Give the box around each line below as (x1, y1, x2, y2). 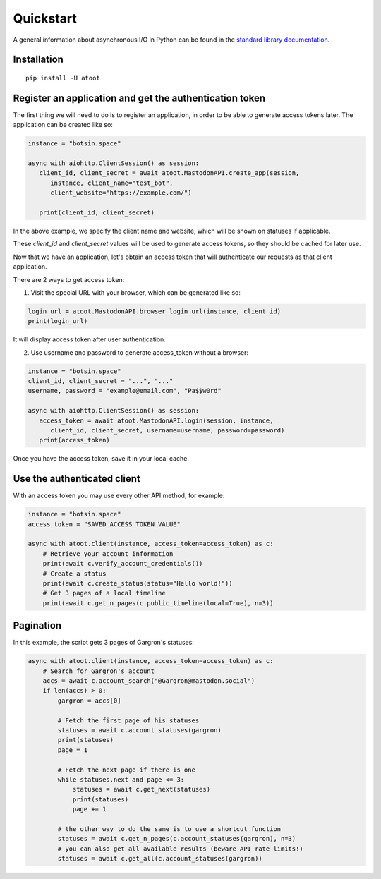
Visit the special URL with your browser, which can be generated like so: (30, 288, 241, 296)
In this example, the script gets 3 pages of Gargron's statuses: (13, 638, 194, 647)
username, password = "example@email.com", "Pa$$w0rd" (28, 387, 222, 395)
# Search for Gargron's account (42, 667, 155, 675)
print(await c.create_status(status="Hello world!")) (42, 579, 233, 587)
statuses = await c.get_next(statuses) (72, 785, 211, 794)
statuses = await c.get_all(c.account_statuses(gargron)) (57, 854, 262, 863)
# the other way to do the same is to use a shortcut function (57, 825, 282, 832)
